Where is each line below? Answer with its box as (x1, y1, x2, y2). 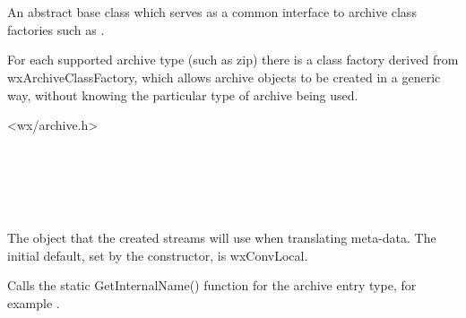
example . (7, 293, 60, 312)
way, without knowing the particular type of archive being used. (7, 85, 358, 104)
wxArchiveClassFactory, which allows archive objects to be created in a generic (7, 67, 441, 86)
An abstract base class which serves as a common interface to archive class (7, 3, 417, 21)
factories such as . (7, 20, 105, 39)
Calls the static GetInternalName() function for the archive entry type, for (7, 276, 417, 295)
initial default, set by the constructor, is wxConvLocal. (7, 245, 308, 264)
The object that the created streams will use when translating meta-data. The (7, 228, 436, 247)
